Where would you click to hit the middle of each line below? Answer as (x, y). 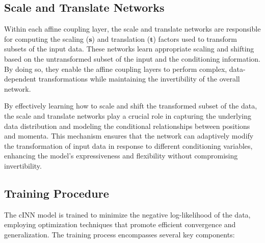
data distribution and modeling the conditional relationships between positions (127, 126)
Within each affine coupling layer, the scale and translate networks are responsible (132, 29)
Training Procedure (57, 193)
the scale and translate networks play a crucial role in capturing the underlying (128, 115)
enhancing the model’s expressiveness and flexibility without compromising (121, 156)
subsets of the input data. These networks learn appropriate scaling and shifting (129, 49)
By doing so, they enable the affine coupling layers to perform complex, (116, 69)
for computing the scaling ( (47, 38)
